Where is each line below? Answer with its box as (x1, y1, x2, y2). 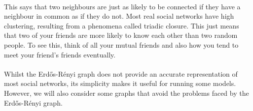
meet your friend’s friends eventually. (4, 49, 116, 59)
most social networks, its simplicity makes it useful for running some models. (4, 78, 236, 88)
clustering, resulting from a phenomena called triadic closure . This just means (4, 20, 239, 30)
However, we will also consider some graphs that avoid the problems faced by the (4, 87, 249, 98)
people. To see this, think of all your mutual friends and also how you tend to (4, 39, 239, 50)
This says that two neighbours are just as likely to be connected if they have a (4, 1, 241, 11)
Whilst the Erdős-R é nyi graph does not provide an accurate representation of (4, 68, 238, 79)
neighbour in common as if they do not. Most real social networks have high (4, 11, 234, 21)
